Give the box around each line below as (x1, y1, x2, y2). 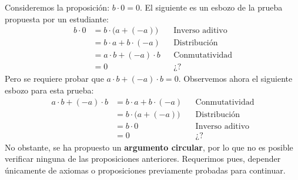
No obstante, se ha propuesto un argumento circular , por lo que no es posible (5, 141, 293, 153)
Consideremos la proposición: (5, 1, 110, 13)
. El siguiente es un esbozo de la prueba (139, 1, 283, 13)
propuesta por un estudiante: (5, 12, 109, 25)
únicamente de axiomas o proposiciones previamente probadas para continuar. (5, 164, 286, 176)
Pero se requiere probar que (5, 72, 104, 85)
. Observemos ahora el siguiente (178, 72, 293, 85)
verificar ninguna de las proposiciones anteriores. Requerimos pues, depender (5, 152, 281, 165)
